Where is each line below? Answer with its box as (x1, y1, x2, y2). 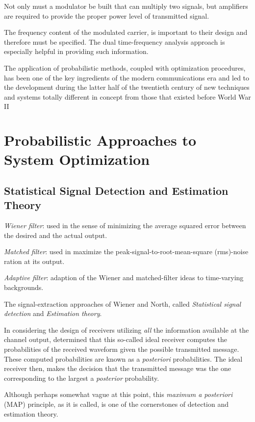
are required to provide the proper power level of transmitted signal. (4, 10, 209, 21)
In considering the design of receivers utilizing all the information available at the (4, 324, 249, 335)
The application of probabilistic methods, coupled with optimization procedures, (4, 62, 246, 73)
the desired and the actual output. (4, 230, 107, 240)
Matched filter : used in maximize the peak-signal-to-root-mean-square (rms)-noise (4, 246, 249, 257)
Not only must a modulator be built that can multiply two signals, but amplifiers (4, 1, 248, 11)
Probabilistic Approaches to (4, 130, 197, 150)
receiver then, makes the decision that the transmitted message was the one (4, 363, 231, 373)
